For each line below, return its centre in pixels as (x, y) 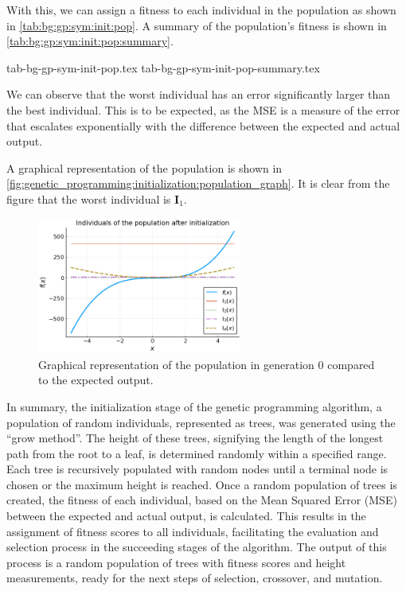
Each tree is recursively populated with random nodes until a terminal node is (197, 469)
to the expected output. (96, 380)
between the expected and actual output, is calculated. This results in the (186, 516)
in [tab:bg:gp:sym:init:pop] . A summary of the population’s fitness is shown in (197, 25)
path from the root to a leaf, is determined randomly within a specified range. (197, 453)
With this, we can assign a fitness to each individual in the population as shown (201, 10)
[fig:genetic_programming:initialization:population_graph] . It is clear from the (198, 183)
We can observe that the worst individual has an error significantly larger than (199, 94)
